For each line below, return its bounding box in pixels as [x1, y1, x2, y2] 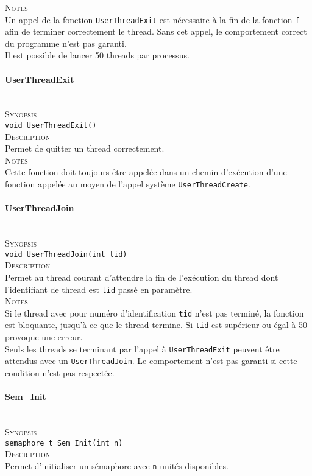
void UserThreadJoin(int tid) [5, 250, 127, 259]
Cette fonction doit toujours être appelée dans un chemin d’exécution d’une [5, 166, 287, 178]
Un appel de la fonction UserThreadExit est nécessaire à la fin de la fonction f [5, 13, 300, 26]
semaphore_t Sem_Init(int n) [5, 438, 123, 447]
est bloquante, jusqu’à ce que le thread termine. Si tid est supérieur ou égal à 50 [5, 318, 307, 331]
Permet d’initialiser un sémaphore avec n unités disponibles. [5, 459, 229, 472]
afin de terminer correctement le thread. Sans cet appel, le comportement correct [5, 25, 307, 38]
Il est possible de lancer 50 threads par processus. [5, 49, 190, 61]
